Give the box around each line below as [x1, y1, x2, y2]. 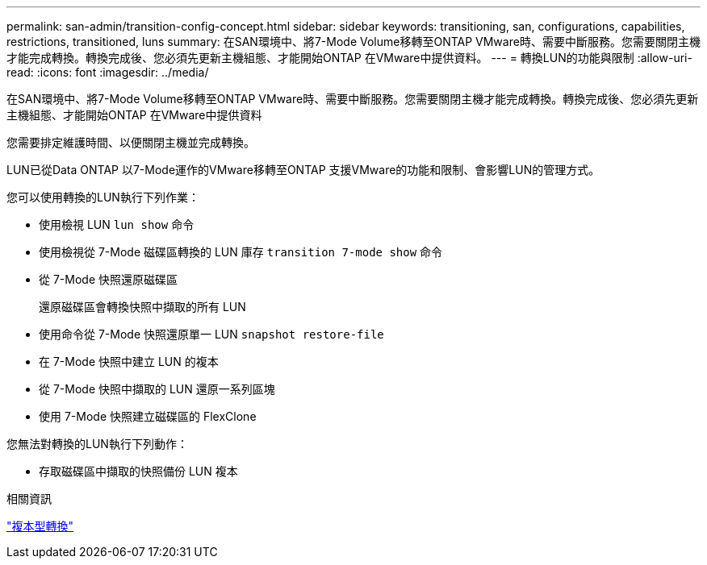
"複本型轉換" [6, 519, 74, 533]
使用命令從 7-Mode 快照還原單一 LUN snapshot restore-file [39, 327, 384, 341]
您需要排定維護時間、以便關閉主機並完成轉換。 [6, 135, 255, 149]
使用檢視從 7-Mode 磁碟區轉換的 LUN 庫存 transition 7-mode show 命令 [39, 245, 443, 259]
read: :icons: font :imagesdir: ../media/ [6, 65, 209, 79]
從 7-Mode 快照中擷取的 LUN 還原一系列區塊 [39, 382, 275, 396]
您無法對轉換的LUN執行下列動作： [6, 437, 188, 451]
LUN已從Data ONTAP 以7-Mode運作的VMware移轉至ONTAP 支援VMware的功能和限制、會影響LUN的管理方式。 [6, 163, 600, 177]
